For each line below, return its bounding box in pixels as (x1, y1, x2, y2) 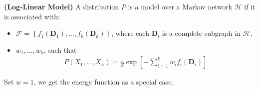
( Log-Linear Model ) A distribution (4, 1, 119, 11)
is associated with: (4, 11, 60, 21)
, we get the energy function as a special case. (33, 77, 174, 87)
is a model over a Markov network (128, 1, 233, 11)
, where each (111, 28, 149, 38)
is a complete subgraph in (162, 28, 241, 38)
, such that (43, 44, 77, 55)
